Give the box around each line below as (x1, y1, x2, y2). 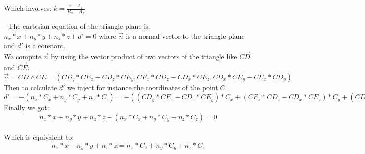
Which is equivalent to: (4, 132, 74, 142)
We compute (4, 51, 42, 62)
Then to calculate (4, 82, 57, 92)
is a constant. (25, 40, 66, 51)
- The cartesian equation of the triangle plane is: (4, 21, 150, 31)
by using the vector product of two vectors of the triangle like (51, 51, 237, 62)
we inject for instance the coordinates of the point (67, 82, 218, 92)
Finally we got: (4, 102, 49, 113)
